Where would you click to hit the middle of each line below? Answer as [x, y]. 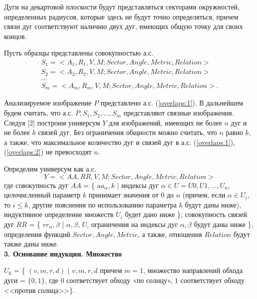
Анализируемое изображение [48, 103]
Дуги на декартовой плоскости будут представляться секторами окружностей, [122, 6]
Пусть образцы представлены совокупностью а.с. [79, 53]
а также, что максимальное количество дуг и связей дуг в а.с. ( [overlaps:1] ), [120, 142]
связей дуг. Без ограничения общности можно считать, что [128, 132]
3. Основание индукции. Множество [63, 253]
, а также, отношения [170, 234]
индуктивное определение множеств [59, 214]
